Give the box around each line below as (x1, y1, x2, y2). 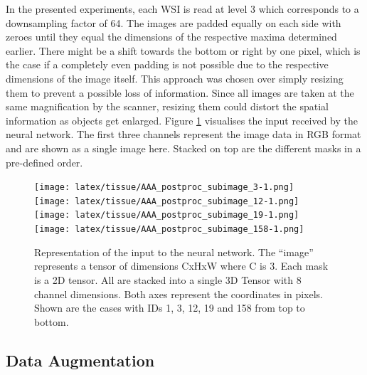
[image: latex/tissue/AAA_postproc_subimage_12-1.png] (34, 196, 299, 206)
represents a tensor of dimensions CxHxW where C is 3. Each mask (34, 258, 329, 273)
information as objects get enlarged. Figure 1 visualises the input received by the (6, 112, 358, 127)
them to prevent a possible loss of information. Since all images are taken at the (6, 85, 354, 100)
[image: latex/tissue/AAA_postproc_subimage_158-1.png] (34, 224, 304, 235)
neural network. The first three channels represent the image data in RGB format (6, 127, 361, 142)
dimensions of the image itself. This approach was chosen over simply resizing (6, 70, 344, 85)
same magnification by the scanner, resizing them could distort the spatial (6, 99, 329, 114)
